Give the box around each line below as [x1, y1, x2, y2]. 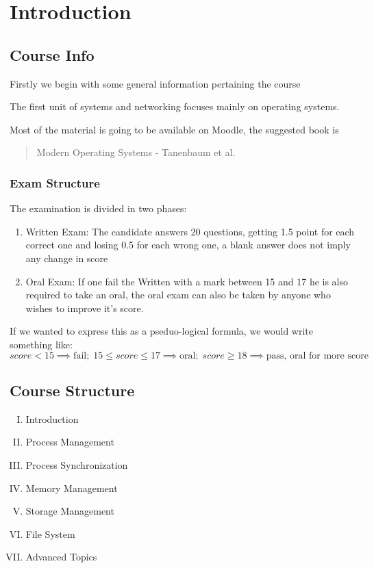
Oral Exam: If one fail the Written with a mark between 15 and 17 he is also [25, 274, 349, 288]
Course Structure [10, 379, 135, 400]
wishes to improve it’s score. [25, 300, 144, 315]
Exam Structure [10, 174, 100, 191]
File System [25, 526, 75, 541]
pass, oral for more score [266, 350, 369, 361]
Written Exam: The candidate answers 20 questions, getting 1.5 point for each [25, 224, 355, 238]
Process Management [25, 435, 114, 449]
